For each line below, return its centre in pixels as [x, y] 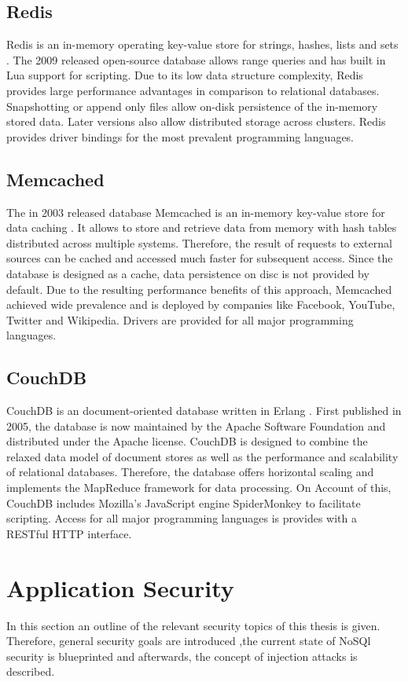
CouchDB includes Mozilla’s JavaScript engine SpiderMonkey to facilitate [184, 502]
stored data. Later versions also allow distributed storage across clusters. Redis [196, 121]
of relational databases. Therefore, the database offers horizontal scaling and [190, 472]
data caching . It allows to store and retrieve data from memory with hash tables [202, 227]
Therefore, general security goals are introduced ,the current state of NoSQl [189, 641]
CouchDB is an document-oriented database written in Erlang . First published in [204, 411]
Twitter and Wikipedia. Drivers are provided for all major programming [180, 319]
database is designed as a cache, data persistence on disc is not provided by [188, 273]
